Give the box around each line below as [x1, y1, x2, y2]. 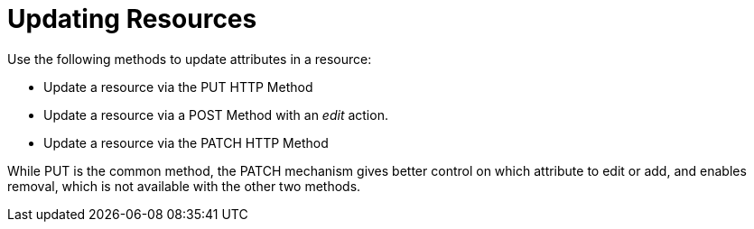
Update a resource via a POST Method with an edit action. [43, 106, 388, 123]
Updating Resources [7, 4, 257, 34]
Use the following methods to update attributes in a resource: [7, 50, 372, 67]
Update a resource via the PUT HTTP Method [43, 78, 313, 95]
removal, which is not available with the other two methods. [7, 178, 361, 194]
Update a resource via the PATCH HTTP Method [43, 134, 329, 151]
